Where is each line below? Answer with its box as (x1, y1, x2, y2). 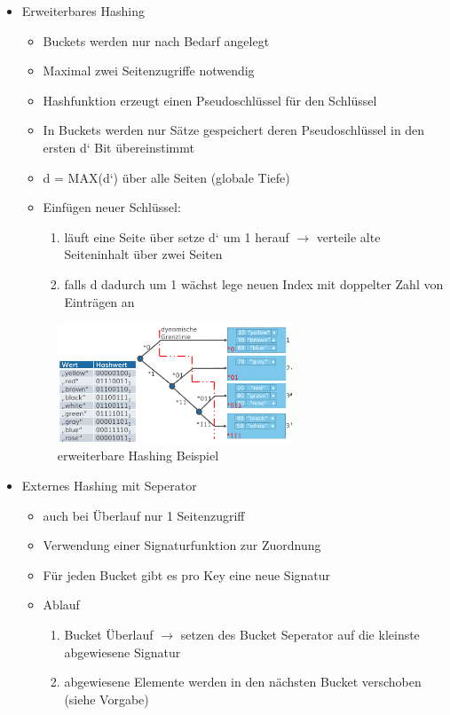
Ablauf (43, 595, 80, 614)
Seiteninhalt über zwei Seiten (64, 245, 223, 263)
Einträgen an (64, 292, 135, 310)
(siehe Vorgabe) (64, 689, 149, 708)
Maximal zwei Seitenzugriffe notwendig (43, 61, 255, 80)
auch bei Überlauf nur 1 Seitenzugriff (43, 506, 245, 524)
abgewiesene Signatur (64, 642, 181, 661)
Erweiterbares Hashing (21, 2, 145, 20)
